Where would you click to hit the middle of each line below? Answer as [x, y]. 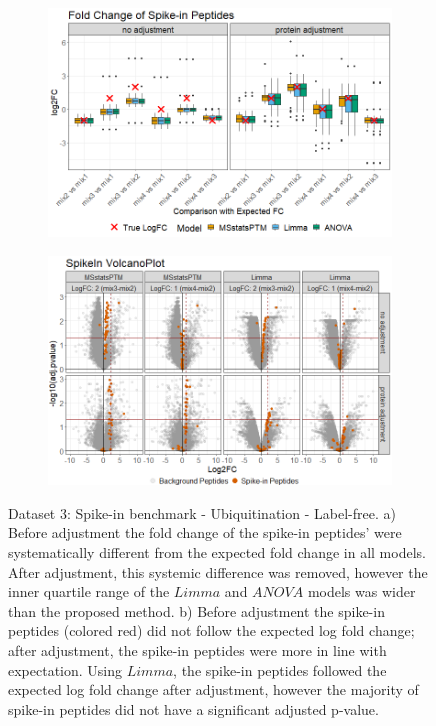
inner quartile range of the [89, 591]
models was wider [361, 591]
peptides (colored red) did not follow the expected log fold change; [211, 630]
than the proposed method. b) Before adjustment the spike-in [196, 610]
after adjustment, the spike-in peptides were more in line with [197, 650]
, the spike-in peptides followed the [280, 669]
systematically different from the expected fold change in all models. [217, 552]
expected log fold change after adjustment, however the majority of [213, 689]
